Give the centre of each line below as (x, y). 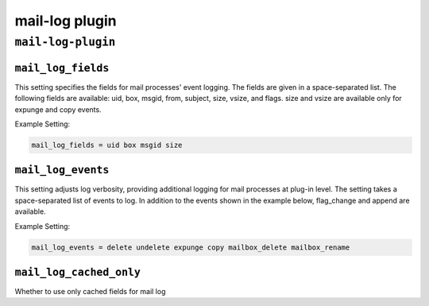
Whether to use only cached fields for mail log (90, 292)
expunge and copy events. (58, 109)
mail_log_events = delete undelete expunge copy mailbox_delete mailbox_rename (191, 247)
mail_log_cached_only (77, 272)
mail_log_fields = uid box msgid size (107, 145)
